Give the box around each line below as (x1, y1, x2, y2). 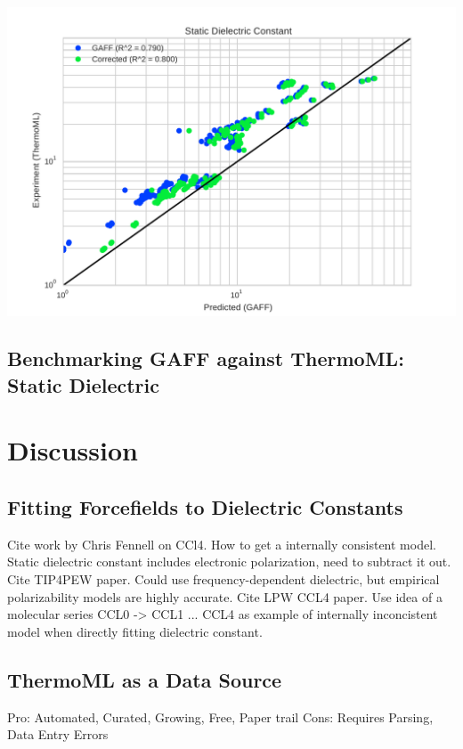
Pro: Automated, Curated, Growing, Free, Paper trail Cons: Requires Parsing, (7, 707, 434, 726)
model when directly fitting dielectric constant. (7, 622, 263, 640)
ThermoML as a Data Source (7, 665, 282, 693)
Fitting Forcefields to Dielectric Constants (7, 493, 403, 521)
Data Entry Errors (7, 725, 109, 744)
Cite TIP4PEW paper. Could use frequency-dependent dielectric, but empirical (7, 570, 440, 589)
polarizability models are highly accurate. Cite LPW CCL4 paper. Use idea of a (7, 587, 443, 606)
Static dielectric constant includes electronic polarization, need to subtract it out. (7, 552, 451, 571)
